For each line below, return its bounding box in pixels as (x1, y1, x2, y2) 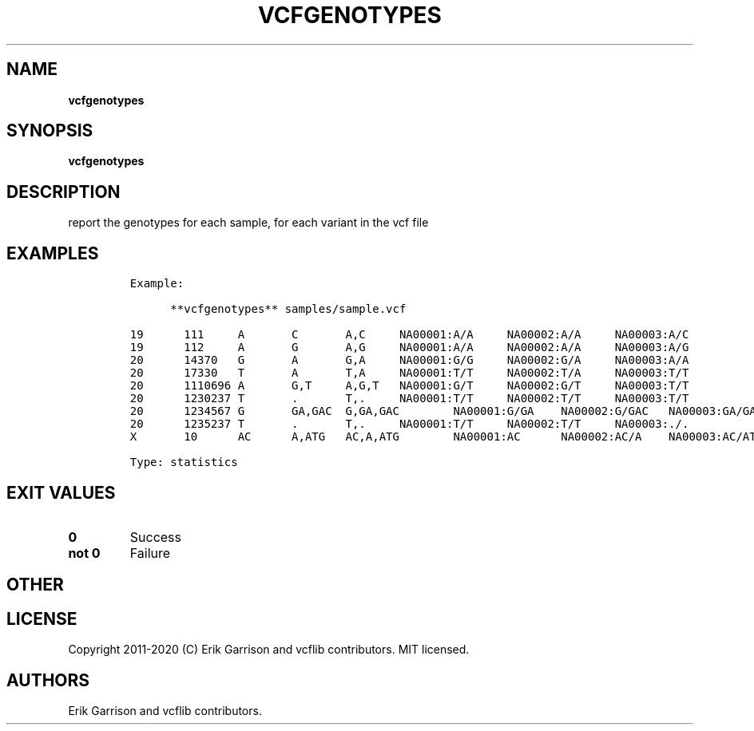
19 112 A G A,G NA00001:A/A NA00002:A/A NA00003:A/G (129, 341, 689, 354)
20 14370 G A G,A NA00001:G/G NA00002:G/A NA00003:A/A (129, 354, 689, 367)
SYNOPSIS (6, 121, 93, 141)
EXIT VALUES (6, 482, 116, 503)
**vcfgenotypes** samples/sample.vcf (170, 302, 407, 316)
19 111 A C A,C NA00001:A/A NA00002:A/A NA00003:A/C (129, 328, 689, 342)
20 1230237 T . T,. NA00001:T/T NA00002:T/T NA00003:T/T (129, 392, 689, 405)
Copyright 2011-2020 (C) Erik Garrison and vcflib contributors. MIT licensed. (68, 642, 470, 657)
